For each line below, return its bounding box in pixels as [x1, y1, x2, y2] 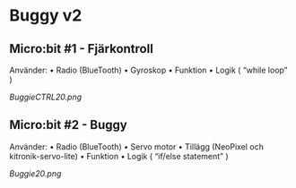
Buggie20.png [9, 167, 62, 179]
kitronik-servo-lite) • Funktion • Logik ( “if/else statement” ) [9, 150, 229, 161]
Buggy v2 [9, 5, 83, 26]
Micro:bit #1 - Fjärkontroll [9, 41, 154, 56]
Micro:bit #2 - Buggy [9, 117, 127, 132]
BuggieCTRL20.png [9, 91, 83, 102]
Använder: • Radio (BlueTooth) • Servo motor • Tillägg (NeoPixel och [9, 141, 265, 152]
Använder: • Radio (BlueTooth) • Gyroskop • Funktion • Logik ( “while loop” [9, 64, 288, 75]
